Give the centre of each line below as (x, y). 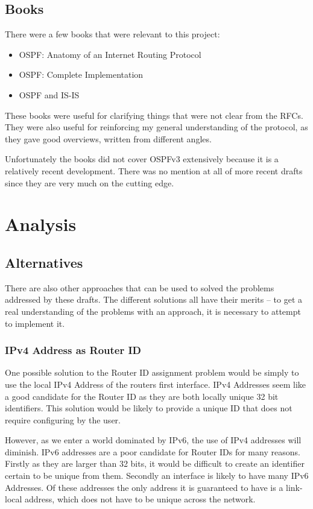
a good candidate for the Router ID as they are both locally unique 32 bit (142, 396)
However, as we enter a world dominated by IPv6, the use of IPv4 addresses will (153, 440)
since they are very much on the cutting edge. (90, 182)
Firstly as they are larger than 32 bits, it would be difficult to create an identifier (155, 463)
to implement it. (35, 323)
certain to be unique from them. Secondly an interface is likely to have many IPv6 (157, 476)
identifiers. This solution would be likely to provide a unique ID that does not (149, 408)
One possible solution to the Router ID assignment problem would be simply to (152, 372)
